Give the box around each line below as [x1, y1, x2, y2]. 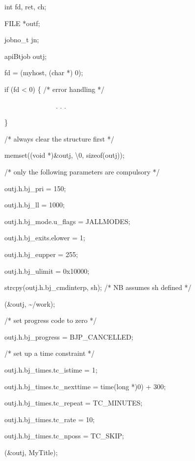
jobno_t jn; [4, 34, 39, 45]
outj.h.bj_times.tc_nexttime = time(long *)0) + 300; [4, 381, 166, 391]
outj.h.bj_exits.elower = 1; [4, 232, 85, 243]
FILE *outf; [4, 18, 40, 28]
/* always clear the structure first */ [4, 133, 114, 144]
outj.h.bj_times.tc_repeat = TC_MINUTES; [4, 398, 143, 408]
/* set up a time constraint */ [4, 348, 95, 358]
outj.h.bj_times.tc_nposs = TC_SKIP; [4, 431, 124, 441]
